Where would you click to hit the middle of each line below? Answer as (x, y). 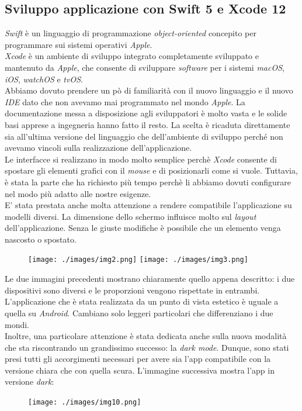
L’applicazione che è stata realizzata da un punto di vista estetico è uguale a (142, 301)
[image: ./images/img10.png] (85, 403)
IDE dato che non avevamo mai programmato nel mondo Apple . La (125, 101)
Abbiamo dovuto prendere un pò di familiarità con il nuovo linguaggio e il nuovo (149, 90)
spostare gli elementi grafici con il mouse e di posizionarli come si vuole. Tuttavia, (151, 170)
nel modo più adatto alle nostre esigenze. (78, 193)
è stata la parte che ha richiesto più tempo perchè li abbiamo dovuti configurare (148, 182)
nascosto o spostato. (41, 239)
